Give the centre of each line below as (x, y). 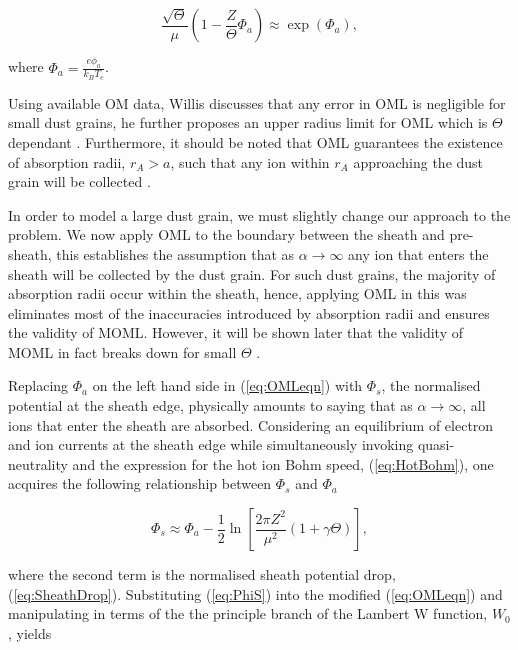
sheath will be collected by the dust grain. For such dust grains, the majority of (252, 273)
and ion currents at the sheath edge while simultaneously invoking (211, 444)
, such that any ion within (250, 161)
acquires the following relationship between (140, 483)
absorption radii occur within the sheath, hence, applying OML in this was (237, 293)
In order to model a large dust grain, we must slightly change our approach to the (259, 214)
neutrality (38, 463)
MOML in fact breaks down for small (122, 351)
